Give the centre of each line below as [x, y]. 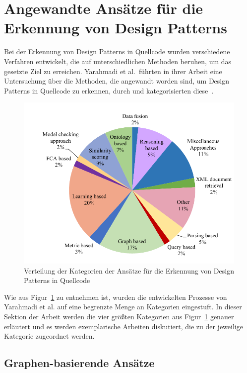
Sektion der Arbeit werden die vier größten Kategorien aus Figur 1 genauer [119, 316]
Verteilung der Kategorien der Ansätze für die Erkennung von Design [129, 270]
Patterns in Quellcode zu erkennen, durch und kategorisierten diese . [109, 90]
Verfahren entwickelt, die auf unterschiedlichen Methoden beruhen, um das [118, 61]
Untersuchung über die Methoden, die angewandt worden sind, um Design [117, 81]
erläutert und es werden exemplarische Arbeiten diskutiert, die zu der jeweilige [123, 326]
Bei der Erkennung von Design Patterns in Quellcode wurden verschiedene [117, 51]
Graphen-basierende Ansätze [79, 363]
